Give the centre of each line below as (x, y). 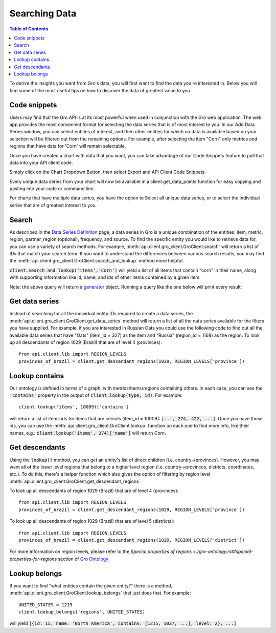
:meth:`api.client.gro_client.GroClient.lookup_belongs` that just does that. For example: (100, 593)
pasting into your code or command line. (52, 189)
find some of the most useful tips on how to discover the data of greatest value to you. (100, 90)
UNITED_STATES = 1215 (45, 605)
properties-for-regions (33, 559)
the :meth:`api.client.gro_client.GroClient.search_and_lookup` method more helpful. (97, 261)
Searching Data (43, 13)
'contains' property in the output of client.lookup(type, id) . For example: (96, 395)
